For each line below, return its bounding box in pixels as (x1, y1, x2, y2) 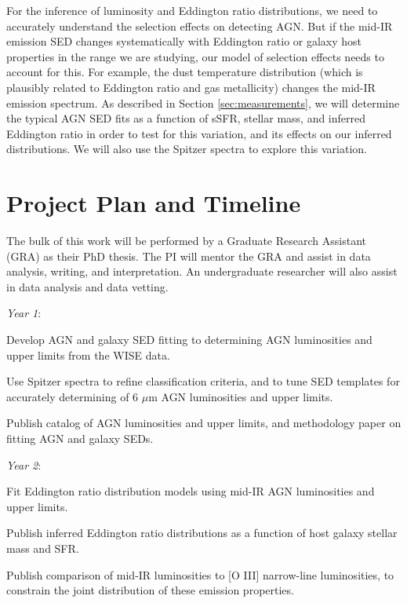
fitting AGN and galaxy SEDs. (6, 430, 154, 446)
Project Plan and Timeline (6, 187, 301, 219)
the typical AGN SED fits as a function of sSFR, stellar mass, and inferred (6, 110, 366, 126)
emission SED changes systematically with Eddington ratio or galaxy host (6, 33, 362, 49)
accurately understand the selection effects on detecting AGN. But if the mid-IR (6, 17, 393, 34)
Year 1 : (6, 305, 42, 321)
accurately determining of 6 (6, 388, 139, 404)
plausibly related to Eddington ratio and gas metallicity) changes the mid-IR (6, 79, 376, 95)
